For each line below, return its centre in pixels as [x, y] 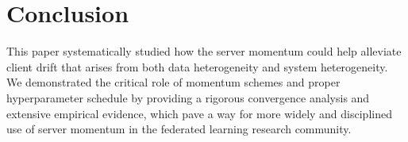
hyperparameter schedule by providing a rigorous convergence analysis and [188, 97]
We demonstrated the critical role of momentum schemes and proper [173, 82]
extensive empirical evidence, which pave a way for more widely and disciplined [199, 113]
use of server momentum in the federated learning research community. [179, 129]
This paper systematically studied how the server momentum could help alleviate [204, 51]
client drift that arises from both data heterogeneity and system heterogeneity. [197, 66]
